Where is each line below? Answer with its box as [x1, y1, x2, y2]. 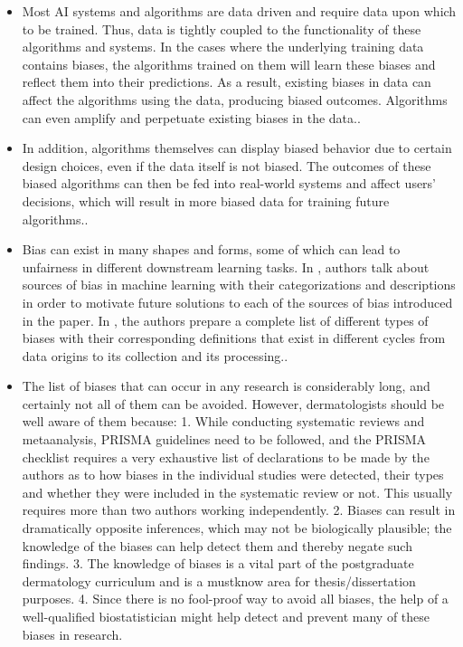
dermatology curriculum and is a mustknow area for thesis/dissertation [22, 571, 416, 590]
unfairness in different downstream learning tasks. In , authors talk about [22, 257, 430, 276]
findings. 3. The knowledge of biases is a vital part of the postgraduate [22, 554, 414, 573]
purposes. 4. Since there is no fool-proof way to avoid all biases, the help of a [22, 589, 449, 608]
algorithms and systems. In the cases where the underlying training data [22, 37, 424, 56]
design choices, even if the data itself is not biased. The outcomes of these [22, 156, 431, 175]
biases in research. [22, 624, 123, 643]
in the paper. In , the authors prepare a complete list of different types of [22, 310, 429, 329]
